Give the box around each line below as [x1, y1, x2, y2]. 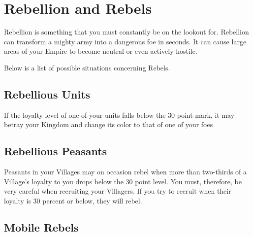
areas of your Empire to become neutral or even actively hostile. [4, 46, 197, 56]
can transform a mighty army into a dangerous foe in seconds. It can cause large [4, 36, 247, 46]
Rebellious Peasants [4, 143, 107, 159]
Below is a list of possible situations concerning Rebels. [4, 62, 170, 72]
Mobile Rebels [4, 219, 79, 235]
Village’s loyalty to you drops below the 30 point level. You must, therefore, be [4, 176, 242, 186]
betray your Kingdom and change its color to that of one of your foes [4, 119, 213, 130]
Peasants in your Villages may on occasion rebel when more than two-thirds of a [4, 167, 247, 177]
